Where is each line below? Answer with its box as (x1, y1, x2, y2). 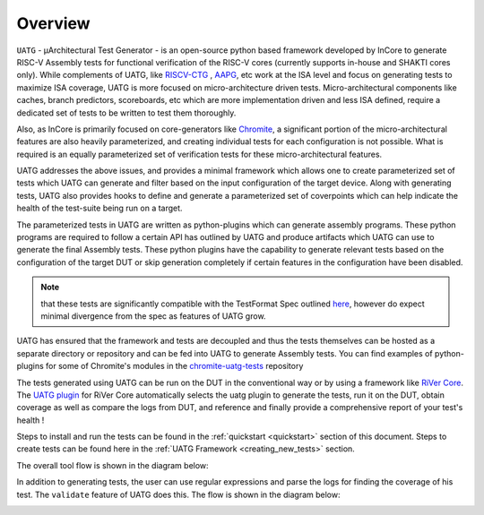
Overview (16, 13, 91, 33)
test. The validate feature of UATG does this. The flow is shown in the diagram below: (16, 489, 341, 500)
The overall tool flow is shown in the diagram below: (16, 459, 210, 470)
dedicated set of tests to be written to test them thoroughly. (16, 107, 237, 118)
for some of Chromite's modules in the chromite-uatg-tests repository (45, 361, 304, 372)
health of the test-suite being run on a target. (16, 202, 183, 214)
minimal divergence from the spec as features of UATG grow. (40, 310, 266, 322)
